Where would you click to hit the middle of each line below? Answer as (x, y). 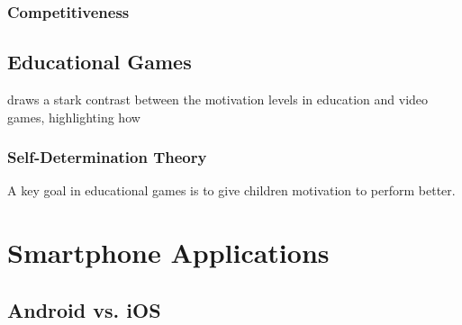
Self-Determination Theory (107, 157)
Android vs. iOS (84, 309)
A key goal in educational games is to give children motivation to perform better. (231, 190)
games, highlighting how (74, 117)
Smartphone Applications (168, 253)
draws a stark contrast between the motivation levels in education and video (218, 99)
